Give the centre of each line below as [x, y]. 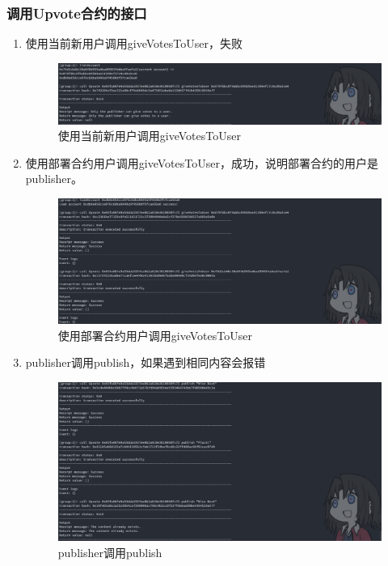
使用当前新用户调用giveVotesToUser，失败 [134, 43]
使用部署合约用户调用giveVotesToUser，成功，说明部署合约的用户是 [202, 162]
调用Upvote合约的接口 [77, 13]
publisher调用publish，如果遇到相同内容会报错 [145, 362]
